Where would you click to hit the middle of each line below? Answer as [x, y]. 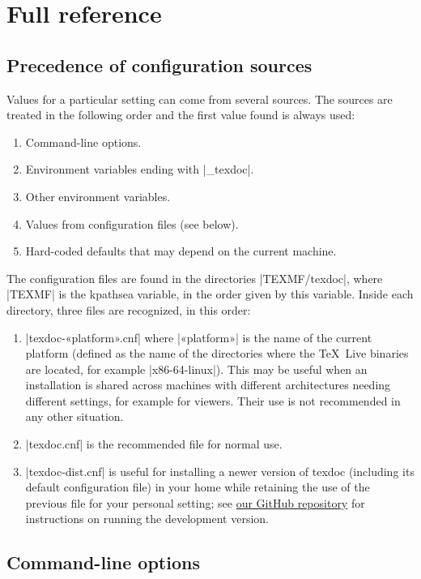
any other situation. [74, 416]
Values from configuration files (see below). [132, 223]
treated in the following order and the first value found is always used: [181, 115]
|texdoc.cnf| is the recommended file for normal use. [154, 444]
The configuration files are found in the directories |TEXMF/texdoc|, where [195, 278]
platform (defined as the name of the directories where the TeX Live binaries [217, 353]
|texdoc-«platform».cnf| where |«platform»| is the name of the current [199, 337]
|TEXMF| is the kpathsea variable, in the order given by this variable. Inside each [210, 294]
